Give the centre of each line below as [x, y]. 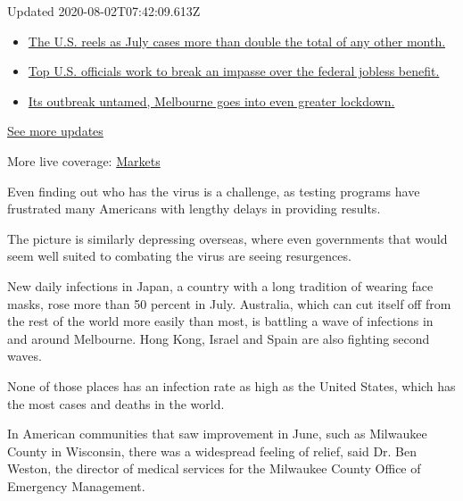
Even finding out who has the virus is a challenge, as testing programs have [214, 191]
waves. [25, 356]
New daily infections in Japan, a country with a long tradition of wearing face [220, 285]
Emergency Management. [76, 485]
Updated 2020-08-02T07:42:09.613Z [104, 11]
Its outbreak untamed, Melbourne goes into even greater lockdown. [211, 100]
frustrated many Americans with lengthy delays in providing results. [194, 209]
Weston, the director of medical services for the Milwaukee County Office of [214, 468]
